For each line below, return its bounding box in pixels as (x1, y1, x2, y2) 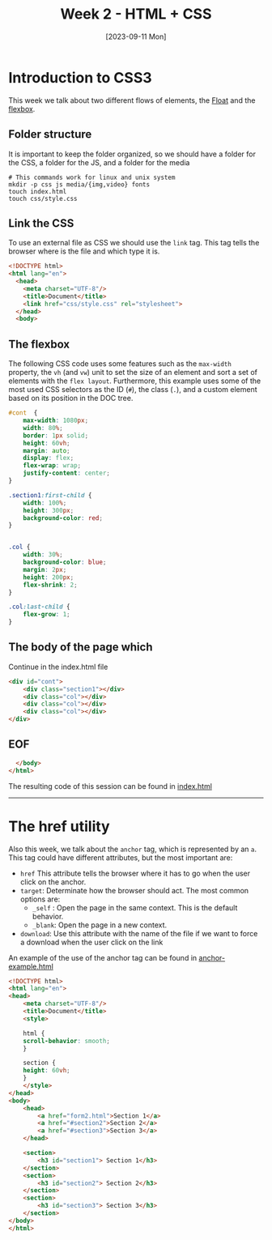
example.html (8, 961, 54, 971)
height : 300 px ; (23, 506, 74, 514)
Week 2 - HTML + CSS (60, 5, 212, 23)
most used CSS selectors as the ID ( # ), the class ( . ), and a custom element (8, 385, 257, 394)
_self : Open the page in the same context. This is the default (32, 902, 238, 912)
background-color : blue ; (23, 558, 107, 566)
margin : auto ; (23, 446, 70, 454)
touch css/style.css (8, 194, 79, 202)
